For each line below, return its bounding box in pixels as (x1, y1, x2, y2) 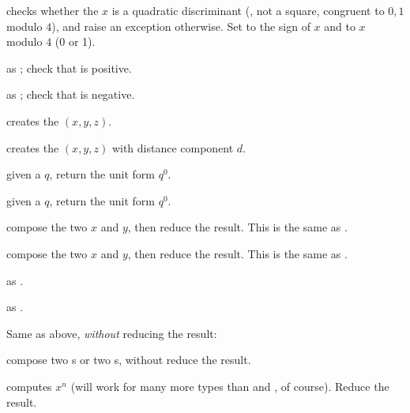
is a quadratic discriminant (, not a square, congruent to (111, 2, 385, 18)
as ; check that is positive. (6, 59, 132, 76)
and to (324, 17, 355, 34)
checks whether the (6, 2, 99, 18)
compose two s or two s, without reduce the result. (6, 351, 251, 368)
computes (6, 377, 52, 394)
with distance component (111, 139, 234, 156)
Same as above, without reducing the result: (6, 325, 217, 341)
